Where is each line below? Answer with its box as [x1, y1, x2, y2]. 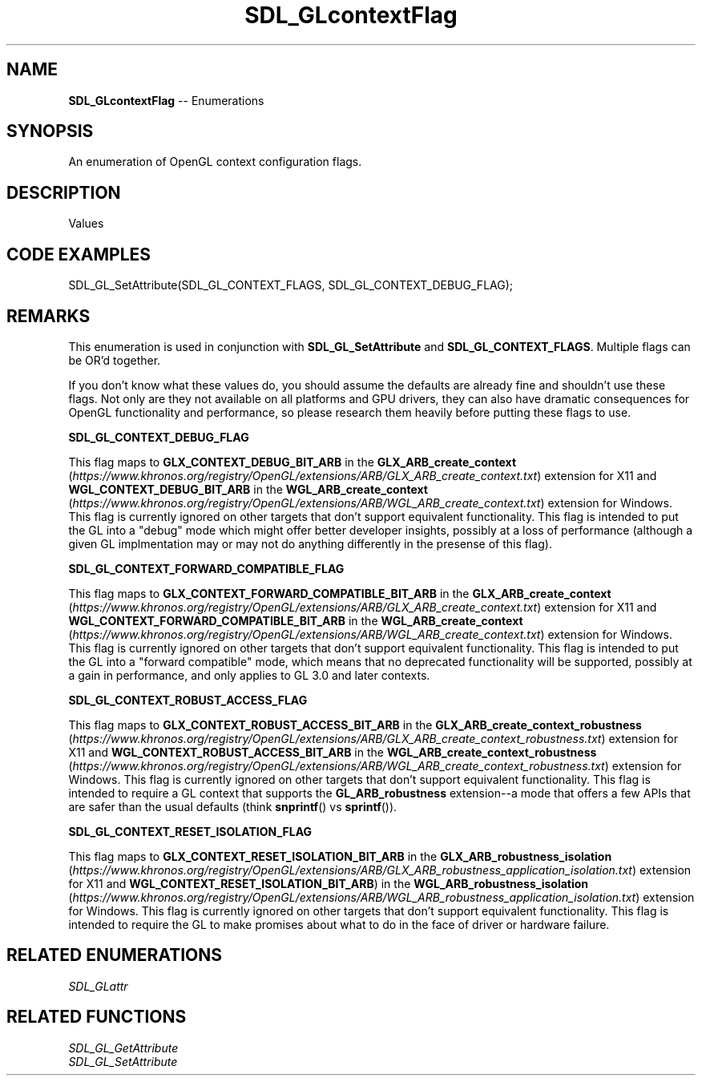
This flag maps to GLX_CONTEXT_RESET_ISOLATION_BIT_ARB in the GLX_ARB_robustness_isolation [68, 849, 612, 863]
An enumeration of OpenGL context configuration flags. [68, 155, 362, 169]
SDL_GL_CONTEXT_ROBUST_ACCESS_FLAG [68, 692, 308, 707]
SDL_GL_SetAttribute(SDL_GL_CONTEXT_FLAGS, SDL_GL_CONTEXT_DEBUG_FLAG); [68, 278, 514, 293]
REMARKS [6, 305, 91, 326]
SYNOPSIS [6, 121, 94, 142]
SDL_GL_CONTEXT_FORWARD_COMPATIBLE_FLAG [68, 561, 345, 575]
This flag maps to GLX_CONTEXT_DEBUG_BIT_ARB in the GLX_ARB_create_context [68, 454, 517, 469]
